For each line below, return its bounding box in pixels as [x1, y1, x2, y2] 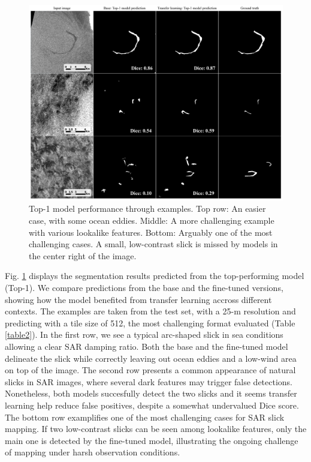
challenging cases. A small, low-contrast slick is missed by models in [29, 238, 278, 250]
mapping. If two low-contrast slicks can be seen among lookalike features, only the [5, 422, 307, 435]
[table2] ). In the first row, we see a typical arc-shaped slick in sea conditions [5, 328, 283, 341]
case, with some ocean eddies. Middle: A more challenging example [29, 214, 274, 227]
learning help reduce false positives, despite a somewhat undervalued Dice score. [5, 398, 299, 411]
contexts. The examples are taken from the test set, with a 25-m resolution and [5, 305, 296, 317]
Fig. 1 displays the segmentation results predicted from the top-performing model [5, 269, 304, 282]
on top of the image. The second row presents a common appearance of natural [5, 364, 296, 376]
